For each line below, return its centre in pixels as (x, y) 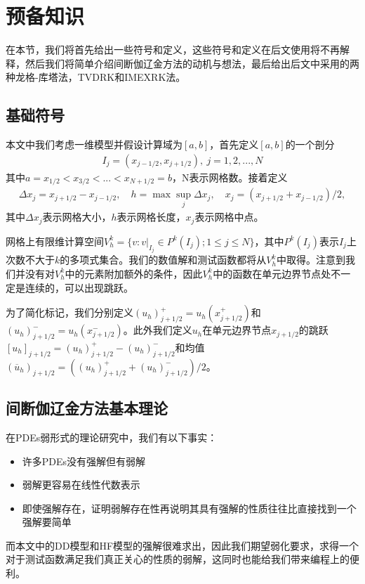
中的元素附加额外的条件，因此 (134, 273)
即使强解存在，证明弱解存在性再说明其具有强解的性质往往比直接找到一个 (189, 508)
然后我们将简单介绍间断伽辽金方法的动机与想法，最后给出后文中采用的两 (192, 63)
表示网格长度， (151, 217)
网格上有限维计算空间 (55, 241)
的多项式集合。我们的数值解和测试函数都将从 (163, 260)
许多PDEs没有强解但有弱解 (84, 461)
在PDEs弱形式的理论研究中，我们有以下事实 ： (112, 437)
